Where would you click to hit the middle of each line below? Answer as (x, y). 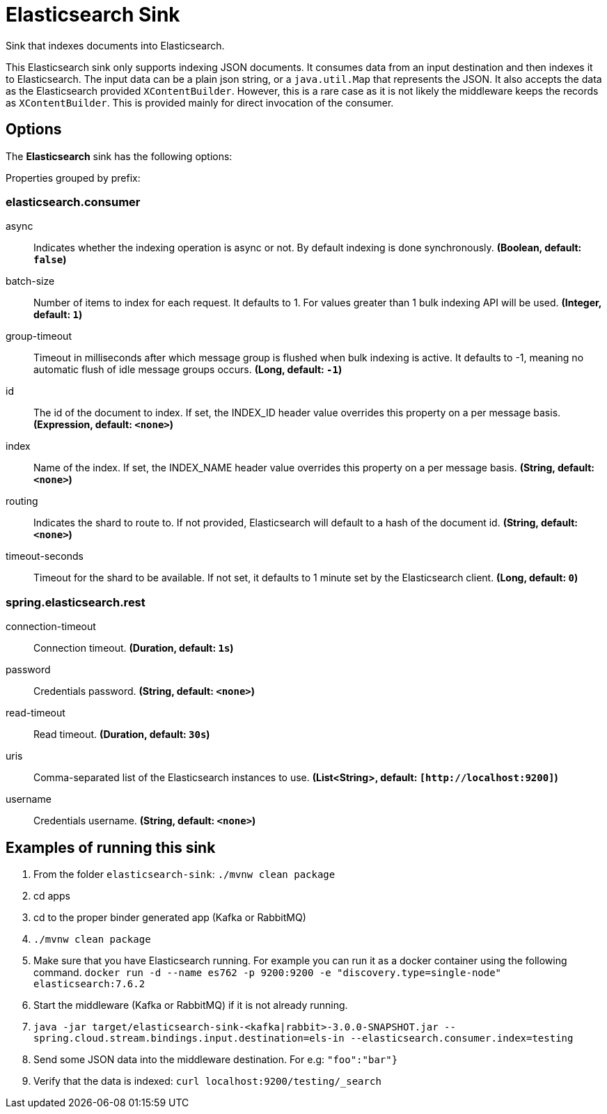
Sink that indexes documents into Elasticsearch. (115, 45)
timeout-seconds (45, 556)
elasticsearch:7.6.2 (89, 983)
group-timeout (39, 336)
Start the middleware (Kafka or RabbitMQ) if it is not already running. (191, 1005)
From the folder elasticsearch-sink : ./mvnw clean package (184, 874)
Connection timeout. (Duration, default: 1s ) (134, 648)
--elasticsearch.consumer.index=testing (462, 1038)
